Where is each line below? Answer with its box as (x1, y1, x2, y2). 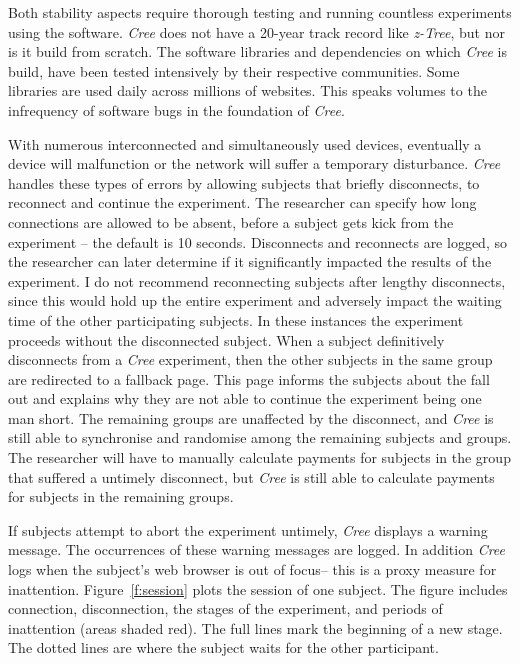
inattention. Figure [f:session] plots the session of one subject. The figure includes (8, 578, 508, 599)
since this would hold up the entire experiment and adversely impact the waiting (8, 290, 502, 311)
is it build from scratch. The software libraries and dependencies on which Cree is (8, 41, 507, 62)
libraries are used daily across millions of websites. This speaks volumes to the (8, 80, 487, 101)
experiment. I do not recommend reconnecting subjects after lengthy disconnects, (8, 270, 506, 291)
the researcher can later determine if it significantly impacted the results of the (8, 251, 492, 272)
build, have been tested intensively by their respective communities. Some (8, 60, 460, 81)
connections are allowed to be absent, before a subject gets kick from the (8, 211, 454, 232)
